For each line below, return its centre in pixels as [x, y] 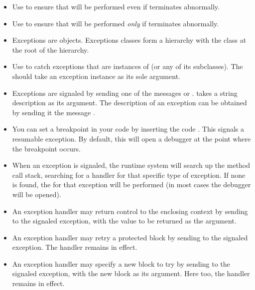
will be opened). [37, 194]
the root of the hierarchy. [51, 49]
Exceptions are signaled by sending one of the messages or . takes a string [125, 93]
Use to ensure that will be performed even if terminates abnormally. [116, 6]
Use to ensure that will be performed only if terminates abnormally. [116, 23]
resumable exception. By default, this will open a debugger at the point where [131, 138]
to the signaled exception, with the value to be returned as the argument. [124, 221]
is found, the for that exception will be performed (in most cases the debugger [131, 184]
